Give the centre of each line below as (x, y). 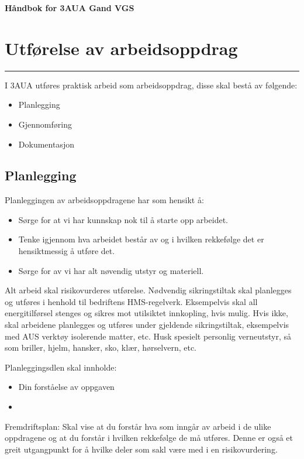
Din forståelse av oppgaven (66, 387)
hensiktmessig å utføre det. (67, 251)
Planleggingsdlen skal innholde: (61, 367)
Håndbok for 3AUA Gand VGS (70, 8)
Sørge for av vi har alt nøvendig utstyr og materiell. (111, 270)
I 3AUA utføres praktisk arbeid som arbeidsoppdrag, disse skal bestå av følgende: (151, 85)
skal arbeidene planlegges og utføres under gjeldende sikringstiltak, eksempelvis (147, 325)
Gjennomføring (45, 124)
